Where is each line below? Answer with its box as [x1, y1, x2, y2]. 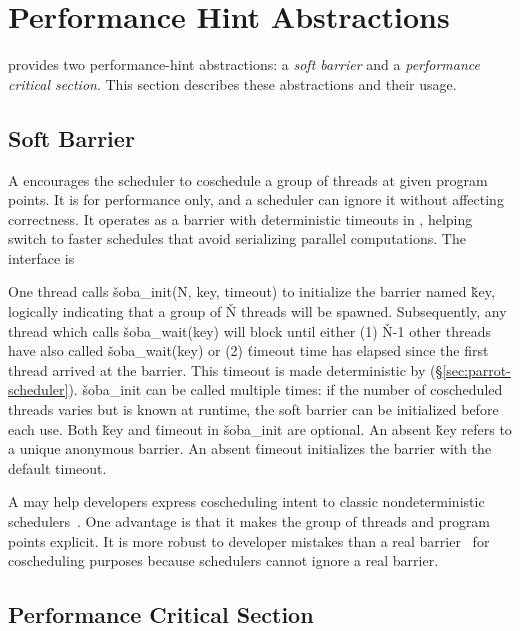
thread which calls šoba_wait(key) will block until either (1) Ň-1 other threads [8, 320, 491, 341]
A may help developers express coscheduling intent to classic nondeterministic [8, 491, 485, 512]
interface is [8, 247, 75, 268]
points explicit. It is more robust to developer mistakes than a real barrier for [8, 530, 490, 551]
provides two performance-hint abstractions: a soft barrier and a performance [8, 54, 480, 75]
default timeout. [8, 457, 107, 478]
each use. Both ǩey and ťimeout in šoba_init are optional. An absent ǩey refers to [8, 418, 512, 439]
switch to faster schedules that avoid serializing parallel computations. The [8, 228, 466, 249]
